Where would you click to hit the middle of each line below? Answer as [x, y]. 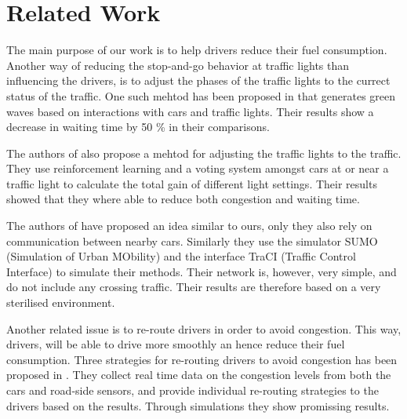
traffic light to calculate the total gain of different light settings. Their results [192, 183]
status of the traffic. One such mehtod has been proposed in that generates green [201, 95]
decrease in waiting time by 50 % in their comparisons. [138, 127]
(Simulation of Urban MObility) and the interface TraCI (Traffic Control [181, 256]
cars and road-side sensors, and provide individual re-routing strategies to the [193, 390]
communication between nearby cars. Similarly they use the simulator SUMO [192, 240]
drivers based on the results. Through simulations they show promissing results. [198, 405]
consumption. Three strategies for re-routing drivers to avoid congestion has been [202, 359]
